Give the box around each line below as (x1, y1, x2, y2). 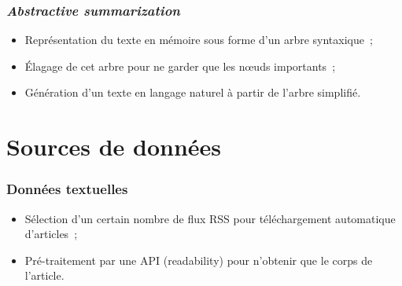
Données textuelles (6, 179, 128, 199)
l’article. (24, 267, 65, 284)
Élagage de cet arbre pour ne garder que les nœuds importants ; (24, 57, 336, 74)
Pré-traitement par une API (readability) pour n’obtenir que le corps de (24, 251, 373, 268)
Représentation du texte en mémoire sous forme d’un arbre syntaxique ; (24, 31, 373, 48)
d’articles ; (24, 225, 78, 242)
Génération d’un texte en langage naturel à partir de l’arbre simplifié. (24, 84, 361, 101)
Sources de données (6, 130, 222, 163)
